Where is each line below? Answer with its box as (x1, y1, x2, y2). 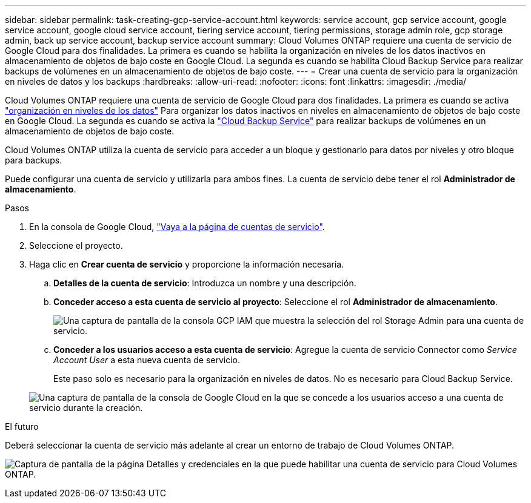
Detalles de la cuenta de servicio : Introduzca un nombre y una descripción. (53, 278, 356, 288)
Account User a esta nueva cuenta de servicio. (53, 355, 241, 365)
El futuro (5, 421, 39, 432)
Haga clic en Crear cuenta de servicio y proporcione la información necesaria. (29, 259, 344, 269)
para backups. (5, 155, 62, 165)
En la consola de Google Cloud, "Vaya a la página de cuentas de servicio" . (29, 222, 325, 232)
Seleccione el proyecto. (29, 240, 123, 251)
